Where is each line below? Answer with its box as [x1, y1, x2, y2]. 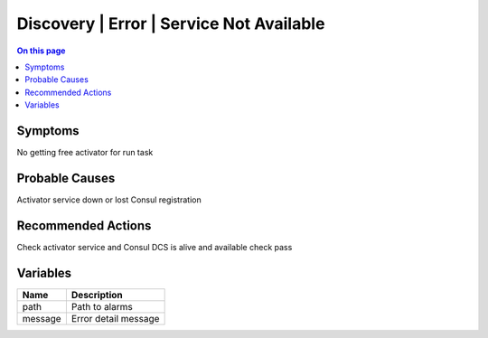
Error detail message [70, 312, 160, 324]
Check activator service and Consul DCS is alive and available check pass [16, 241, 293, 252]
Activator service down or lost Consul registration [16, 194, 202, 205]
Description [70, 288, 123, 301]
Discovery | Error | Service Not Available [16, 14, 325, 33]
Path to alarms [70, 300, 133, 313]
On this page [16, 45, 66, 56]
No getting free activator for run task [16, 147, 154, 158]
